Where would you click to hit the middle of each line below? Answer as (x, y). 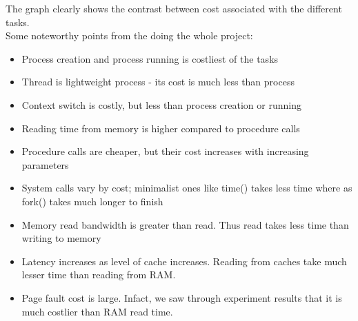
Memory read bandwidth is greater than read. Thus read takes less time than (185, 224)
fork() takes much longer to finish (92, 201)
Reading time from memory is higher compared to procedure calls (161, 128)
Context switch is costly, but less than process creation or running (161, 104)
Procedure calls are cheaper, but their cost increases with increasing (165, 151)
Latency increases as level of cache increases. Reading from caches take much (184, 261)
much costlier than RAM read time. (97, 311)
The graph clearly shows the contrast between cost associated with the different (174, 8)
